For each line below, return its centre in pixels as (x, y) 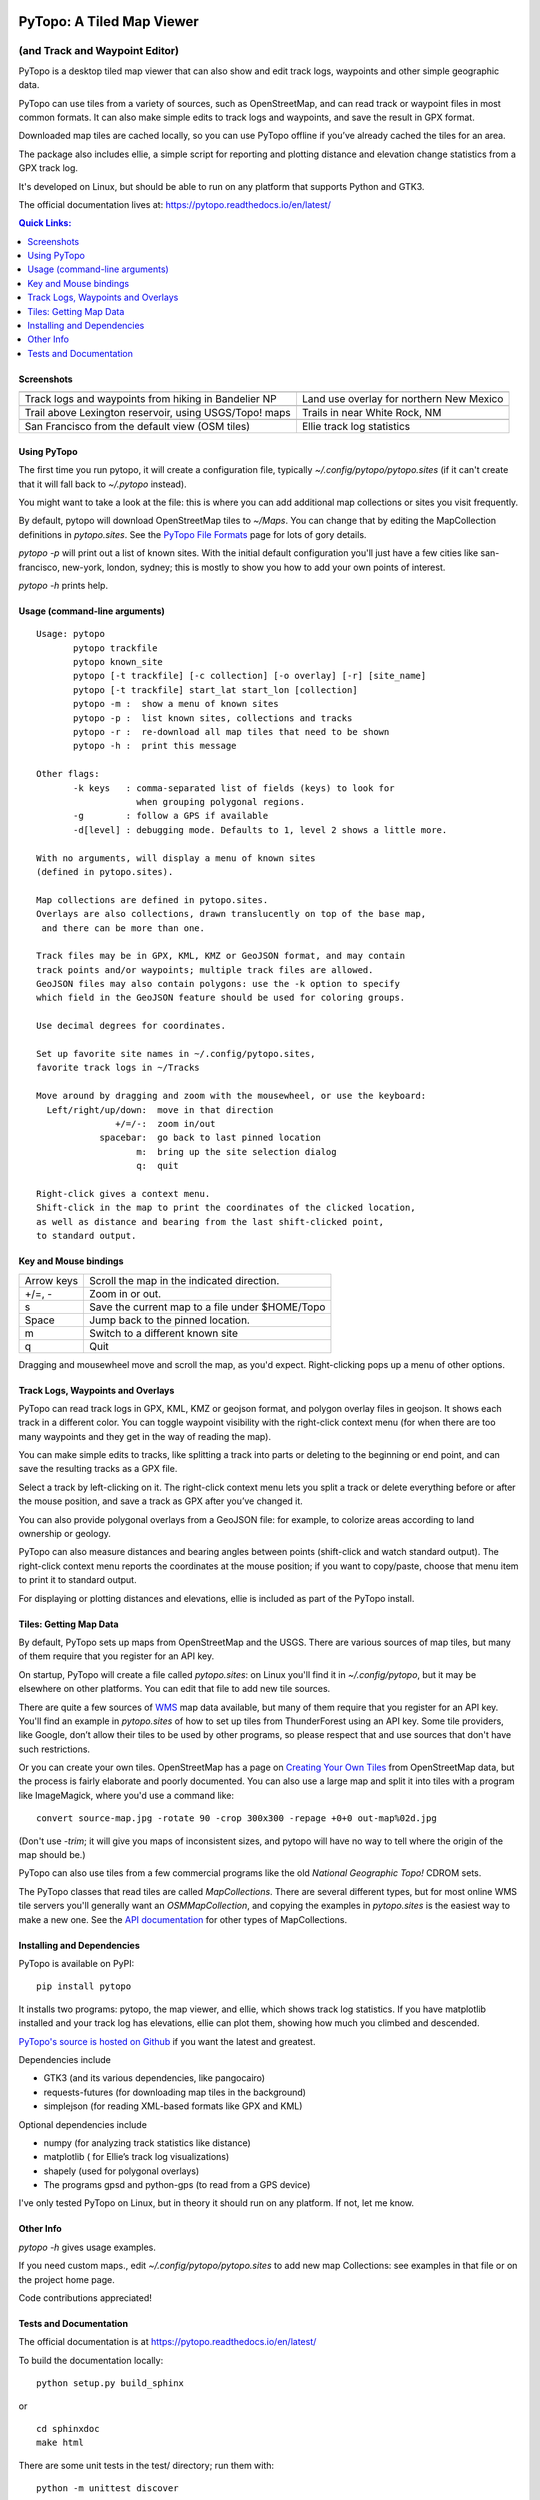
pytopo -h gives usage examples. (87, 2247)
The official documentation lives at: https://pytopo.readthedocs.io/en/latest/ (175, 204)
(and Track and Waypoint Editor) (99, 51)
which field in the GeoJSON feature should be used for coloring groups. (221, 998)
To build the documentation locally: (91, 2360)
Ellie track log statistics (355, 427)
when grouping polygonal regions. (220, 801)
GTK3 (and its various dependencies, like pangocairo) (154, 2078)
